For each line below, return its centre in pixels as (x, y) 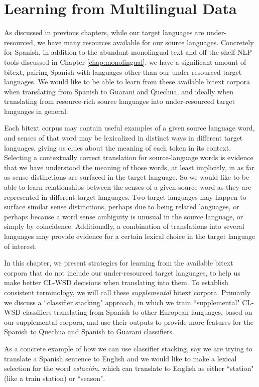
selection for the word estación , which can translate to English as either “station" (129, 368)
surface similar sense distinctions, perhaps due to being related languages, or (122, 207)
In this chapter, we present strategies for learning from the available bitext (119, 263)
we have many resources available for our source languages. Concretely (146, 42)
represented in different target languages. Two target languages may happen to (125, 197)
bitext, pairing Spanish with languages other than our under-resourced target (123, 72)
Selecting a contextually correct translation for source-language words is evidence (129, 157)
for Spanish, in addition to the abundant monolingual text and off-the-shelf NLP (128, 52)
